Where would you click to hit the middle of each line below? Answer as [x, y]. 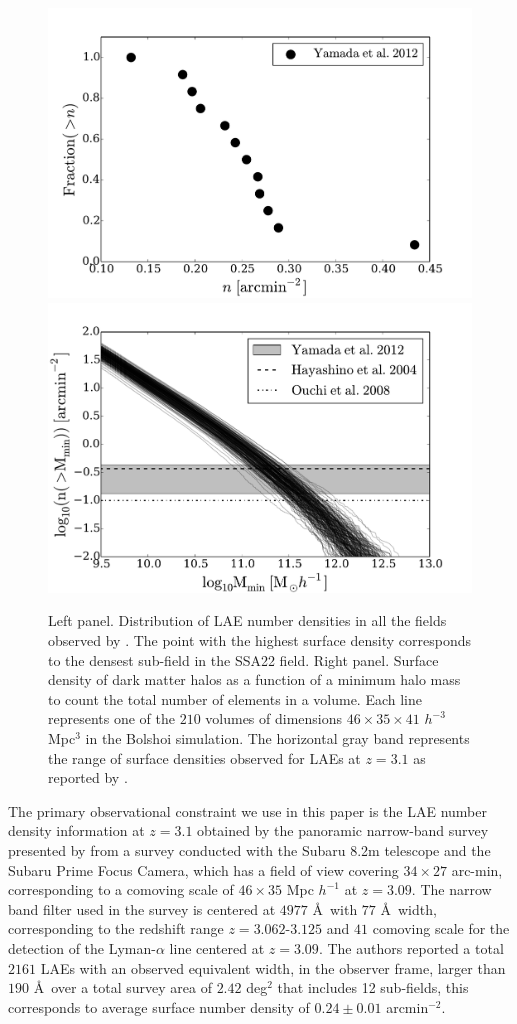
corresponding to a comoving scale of [121, 889]
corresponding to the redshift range [116, 928]
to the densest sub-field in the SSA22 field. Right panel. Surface [243, 659]
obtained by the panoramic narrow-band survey [343, 830]
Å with [335, 908]
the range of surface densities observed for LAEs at [204, 757]
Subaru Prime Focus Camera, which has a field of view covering [203, 869]
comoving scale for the [441, 928]
